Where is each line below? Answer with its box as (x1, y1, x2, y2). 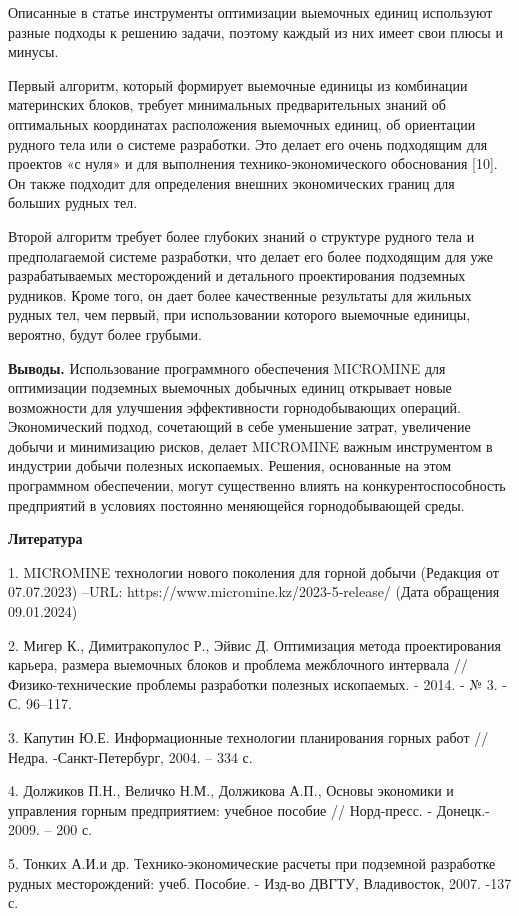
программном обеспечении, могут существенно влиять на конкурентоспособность (8, 475, 506, 496)
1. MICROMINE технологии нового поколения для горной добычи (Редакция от (8, 561, 499, 582)
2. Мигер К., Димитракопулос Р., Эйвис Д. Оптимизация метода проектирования (8, 634, 502, 655)
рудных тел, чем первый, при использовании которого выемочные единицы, (8, 304, 471, 325)
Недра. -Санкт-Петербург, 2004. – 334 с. (8, 746, 253, 767)
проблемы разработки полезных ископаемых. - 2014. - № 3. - (136, 673, 508, 694)
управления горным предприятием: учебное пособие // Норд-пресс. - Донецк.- (8, 799, 490, 820)
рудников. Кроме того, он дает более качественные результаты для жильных (8, 284, 472, 305)
